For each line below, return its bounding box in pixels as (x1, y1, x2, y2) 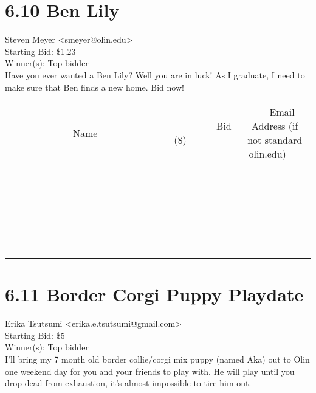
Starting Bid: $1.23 (5, 44, 76, 57)
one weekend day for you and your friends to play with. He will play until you (5, 364, 295, 377)
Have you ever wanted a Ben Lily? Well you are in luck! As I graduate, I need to (5, 68, 305, 81)
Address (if (252, 119, 298, 133)
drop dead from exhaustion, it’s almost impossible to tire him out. (5, 377, 252, 389)
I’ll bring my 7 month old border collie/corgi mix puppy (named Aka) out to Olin (5, 353, 310, 365)
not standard (247, 133, 303, 147)
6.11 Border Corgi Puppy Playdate (5, 282, 304, 307)
